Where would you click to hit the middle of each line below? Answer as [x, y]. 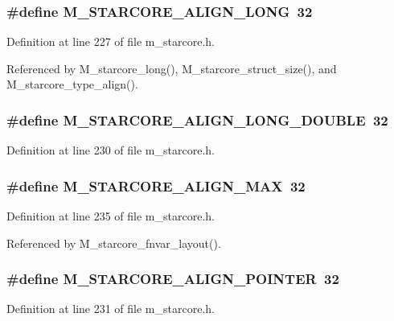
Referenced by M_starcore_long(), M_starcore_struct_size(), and [172, 68]
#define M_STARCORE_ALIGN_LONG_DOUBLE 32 [197, 119]
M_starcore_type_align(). [72, 84]
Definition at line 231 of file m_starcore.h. [111, 309]
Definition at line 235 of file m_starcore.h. [111, 216]
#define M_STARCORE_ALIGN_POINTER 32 [173, 279]
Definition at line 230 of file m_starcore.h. [111, 150]
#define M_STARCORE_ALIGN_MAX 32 [156, 185]
